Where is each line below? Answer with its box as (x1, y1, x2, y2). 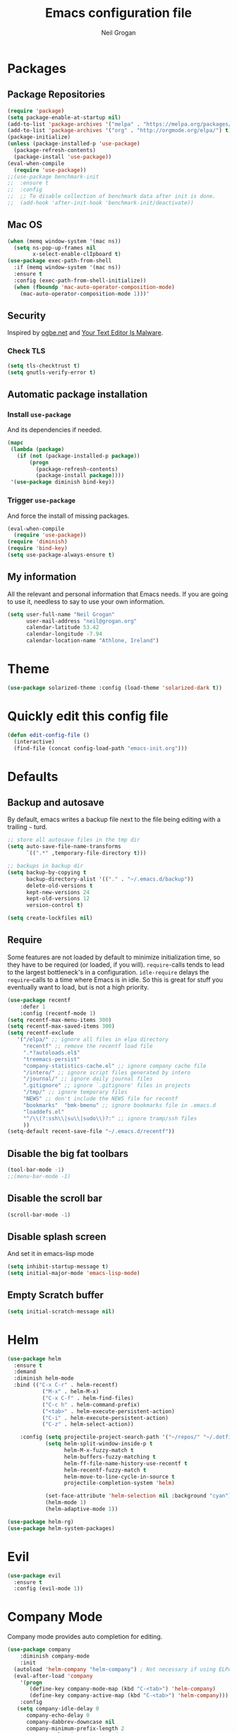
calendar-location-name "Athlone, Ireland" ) (25, 638, 159, 645)
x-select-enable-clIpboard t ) (32, 251, 121, 258)
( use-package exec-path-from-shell (7, 257, 112, 264)
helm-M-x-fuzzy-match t (63, 1447, 134, 1454)
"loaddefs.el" (23, 1108, 65, 1115)
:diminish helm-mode (13, 1375, 74, 1382)
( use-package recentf (7, 997, 71, 1004)
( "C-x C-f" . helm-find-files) (42, 1394, 134, 1402)
